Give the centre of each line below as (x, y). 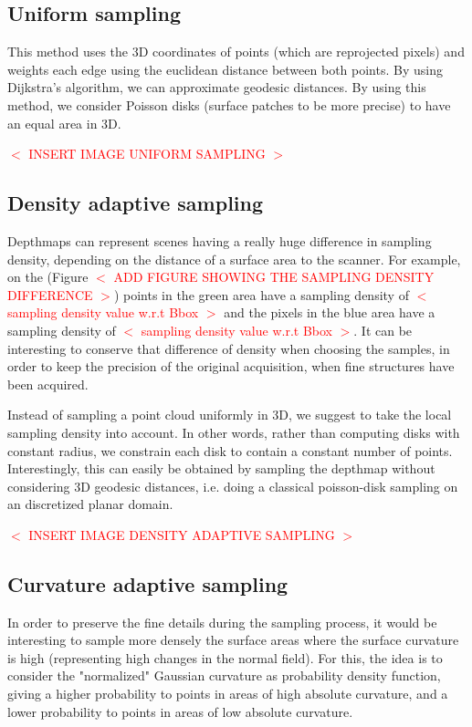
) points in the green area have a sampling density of (261, 294)
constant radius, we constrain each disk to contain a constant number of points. (230, 450)
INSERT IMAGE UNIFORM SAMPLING (147, 154)
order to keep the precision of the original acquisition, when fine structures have (231, 366)
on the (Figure (48, 277)
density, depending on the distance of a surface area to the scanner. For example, (234, 259)
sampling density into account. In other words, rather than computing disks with (234, 432)
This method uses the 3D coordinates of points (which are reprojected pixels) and (236, 52)
